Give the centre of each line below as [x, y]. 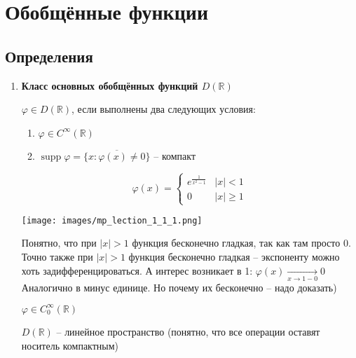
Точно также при [57, 256]
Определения [49, 56]
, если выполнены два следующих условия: [164, 109]
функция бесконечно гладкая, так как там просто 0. [241, 243]
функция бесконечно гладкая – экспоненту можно [234, 256]
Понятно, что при [59, 243]
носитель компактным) [70, 345]
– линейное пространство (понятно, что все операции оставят [188, 331]
